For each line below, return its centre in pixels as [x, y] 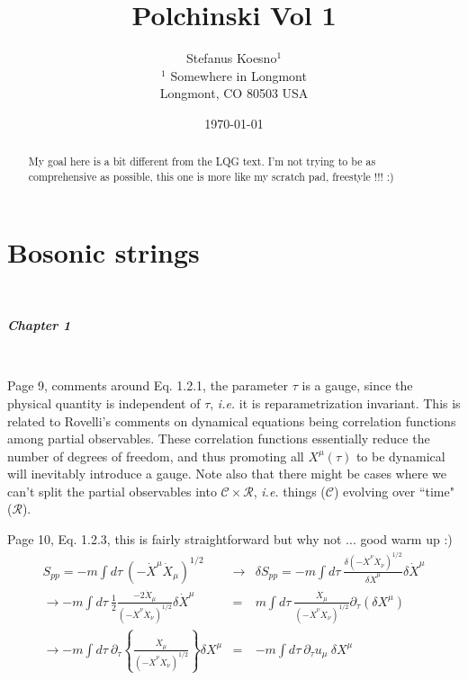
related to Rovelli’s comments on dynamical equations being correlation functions [232, 421]
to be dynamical [400, 456]
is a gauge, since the [357, 385]
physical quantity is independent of [104, 403]
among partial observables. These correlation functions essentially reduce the [219, 438]
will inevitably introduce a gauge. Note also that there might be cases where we [227, 474]
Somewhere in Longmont [238, 75]
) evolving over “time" [394, 491]
